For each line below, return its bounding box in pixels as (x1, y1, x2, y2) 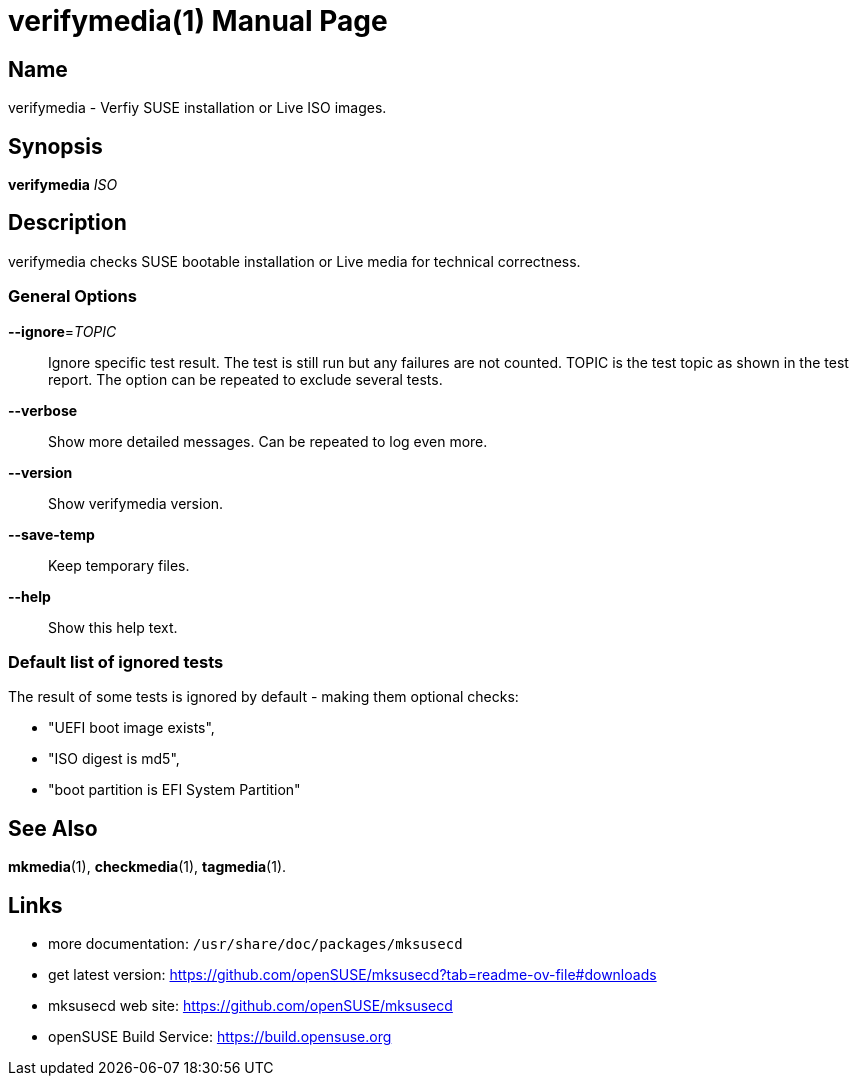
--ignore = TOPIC (8, 322, 117, 340)
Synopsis (8, 133, 103, 159)
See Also (8, 815, 98, 841)
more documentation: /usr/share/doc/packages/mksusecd (48, 935, 463, 953)
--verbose (8, 401, 78, 419)
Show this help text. (48, 618, 178, 636)
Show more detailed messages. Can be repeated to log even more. (48, 432, 488, 450)
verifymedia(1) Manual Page (8, 4, 388, 38)
